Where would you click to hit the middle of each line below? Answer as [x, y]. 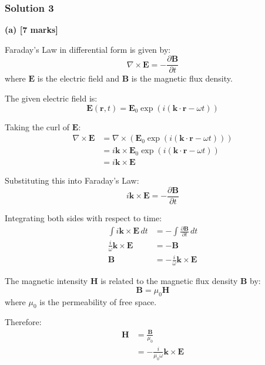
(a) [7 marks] [31, 30]
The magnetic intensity [46, 281]
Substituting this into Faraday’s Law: [72, 180]
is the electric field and [78, 78]
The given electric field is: [51, 98]
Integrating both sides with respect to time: [83, 218]
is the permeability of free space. [98, 301]
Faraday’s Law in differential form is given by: [88, 49]
